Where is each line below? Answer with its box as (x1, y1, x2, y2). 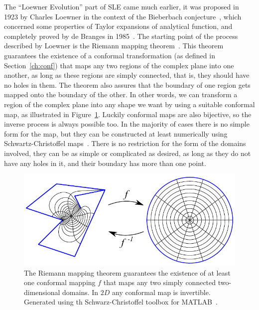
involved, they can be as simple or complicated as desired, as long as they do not (4, 148, 251, 158)
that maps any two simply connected (103, 277, 216, 288)
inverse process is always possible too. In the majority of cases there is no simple (4, 119, 250, 129)
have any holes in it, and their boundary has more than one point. (4, 157, 206, 168)
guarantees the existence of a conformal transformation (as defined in (4, 50, 215, 60)
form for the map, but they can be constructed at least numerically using (4, 128, 228, 139)
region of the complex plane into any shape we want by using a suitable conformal (4, 99, 255, 109)
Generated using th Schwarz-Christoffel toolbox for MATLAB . (24, 297, 218, 307)
